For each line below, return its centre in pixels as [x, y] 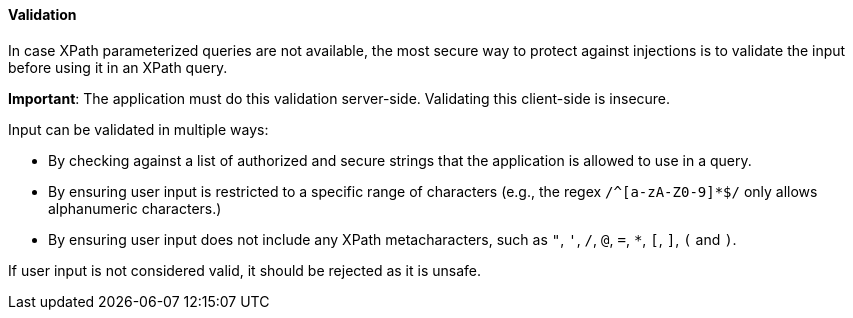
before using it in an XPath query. [118, 67]
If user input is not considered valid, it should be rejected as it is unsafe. [244, 270]
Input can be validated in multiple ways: [138, 129]
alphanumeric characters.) [135, 208]
